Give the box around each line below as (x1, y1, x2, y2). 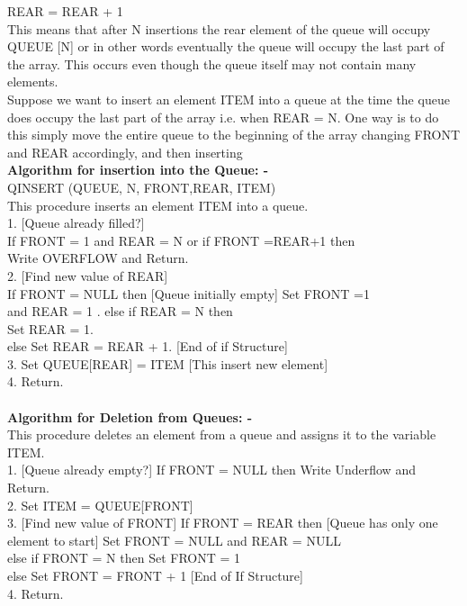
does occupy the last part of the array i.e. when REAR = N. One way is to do (7, 107, 439, 126)
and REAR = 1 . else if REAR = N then (7, 302, 233, 321)
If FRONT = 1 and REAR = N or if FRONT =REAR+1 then (7, 231, 355, 249)
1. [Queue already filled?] (7, 213, 145, 232)
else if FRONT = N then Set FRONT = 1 (7, 548, 241, 567)
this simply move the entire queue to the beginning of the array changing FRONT (7, 125, 461, 144)
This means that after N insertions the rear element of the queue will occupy (7, 19, 431, 38)
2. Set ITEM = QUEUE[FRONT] (7, 495, 193, 514)
